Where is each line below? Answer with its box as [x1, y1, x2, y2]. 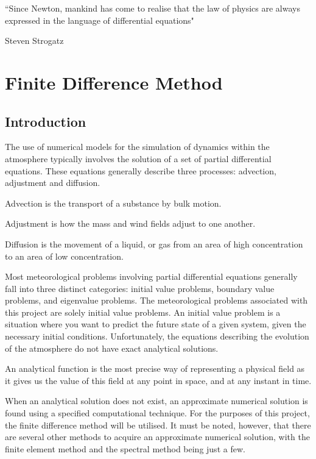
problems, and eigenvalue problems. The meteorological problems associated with [5, 294, 308, 307]
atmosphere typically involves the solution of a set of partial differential [5, 152, 272, 165]
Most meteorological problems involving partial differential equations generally [5, 270, 298, 283]
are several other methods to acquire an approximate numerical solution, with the [5, 430, 310, 443]
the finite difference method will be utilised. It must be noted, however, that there [5, 418, 311, 431]
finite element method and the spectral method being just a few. [5, 442, 245, 455]
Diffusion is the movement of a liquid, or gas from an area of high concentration [5, 237, 303, 250]
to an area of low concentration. [5, 249, 124, 262]
